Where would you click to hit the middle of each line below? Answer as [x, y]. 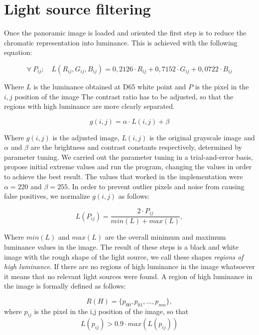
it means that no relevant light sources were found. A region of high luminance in [128, 276]
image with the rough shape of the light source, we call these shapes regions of [124, 256]
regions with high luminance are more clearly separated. [89, 106]
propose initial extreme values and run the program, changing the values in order [128, 167]
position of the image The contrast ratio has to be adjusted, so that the [124, 96]
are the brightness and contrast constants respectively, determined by [136, 147]
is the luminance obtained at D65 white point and [110, 86]
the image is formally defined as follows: [65, 286]
